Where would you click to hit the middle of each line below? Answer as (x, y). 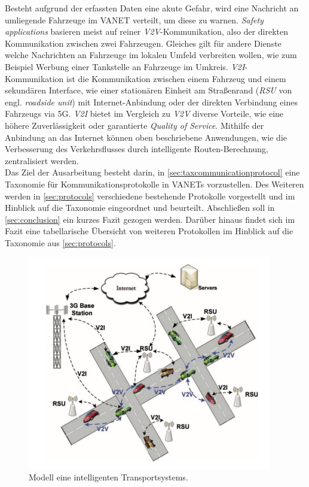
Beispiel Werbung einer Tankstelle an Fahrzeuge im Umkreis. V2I (125, 66)
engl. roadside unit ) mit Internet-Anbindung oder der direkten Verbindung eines (151, 102)
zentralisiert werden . (42, 160)
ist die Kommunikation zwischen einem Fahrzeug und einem (176, 78)
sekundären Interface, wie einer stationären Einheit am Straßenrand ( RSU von (149, 90)
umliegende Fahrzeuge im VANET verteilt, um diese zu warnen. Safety (134, 19)
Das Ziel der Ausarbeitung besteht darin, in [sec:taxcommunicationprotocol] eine (152, 172)
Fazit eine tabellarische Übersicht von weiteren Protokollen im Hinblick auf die (149, 231)
